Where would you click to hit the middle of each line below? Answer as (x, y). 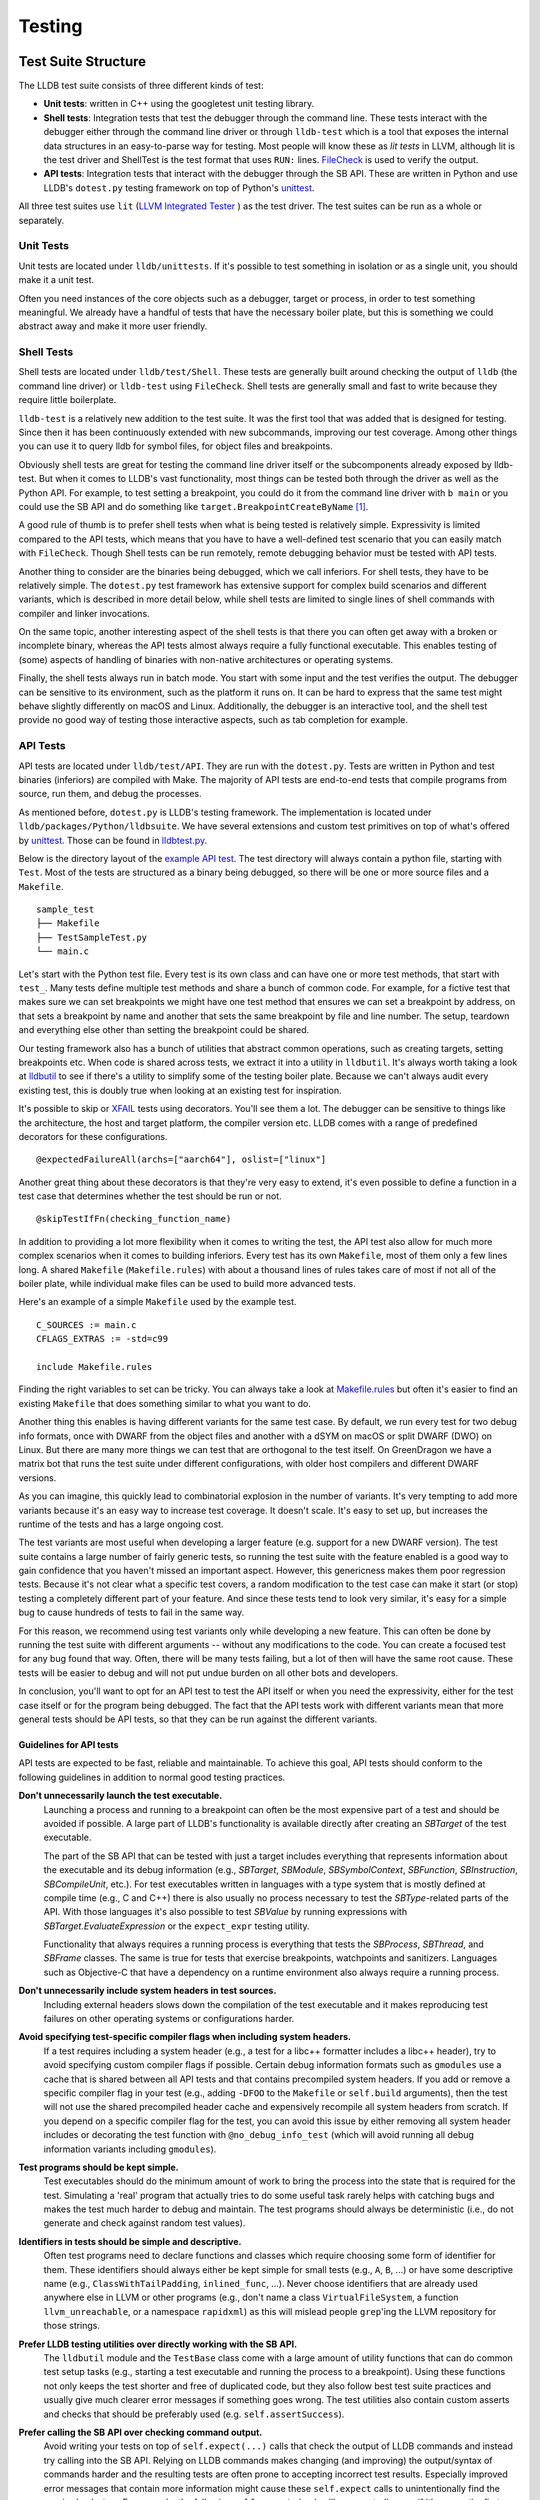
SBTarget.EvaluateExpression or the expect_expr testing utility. (176, 1926)
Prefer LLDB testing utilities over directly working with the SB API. (158, 2344)
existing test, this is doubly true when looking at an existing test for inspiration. (180, 1090)
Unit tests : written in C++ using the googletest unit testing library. (179, 104)
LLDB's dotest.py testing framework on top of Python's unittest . (179, 187)
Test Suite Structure (82, 61)
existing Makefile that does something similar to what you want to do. (165, 1403)
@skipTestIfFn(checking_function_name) (134, 1219)
